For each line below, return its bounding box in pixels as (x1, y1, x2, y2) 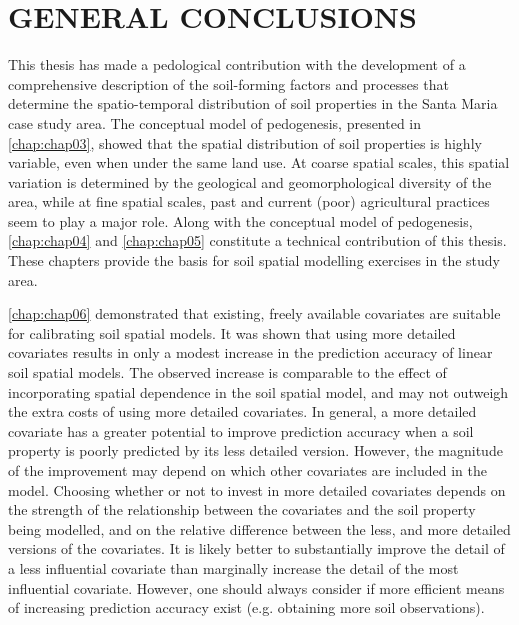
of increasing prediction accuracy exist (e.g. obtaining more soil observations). (8, 597, 485, 618)
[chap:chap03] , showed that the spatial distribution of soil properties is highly (8, 132, 482, 153)
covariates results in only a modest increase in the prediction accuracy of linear (8, 342, 493, 363)
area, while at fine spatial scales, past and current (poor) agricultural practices (8, 191, 490, 212)
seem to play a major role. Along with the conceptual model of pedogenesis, (8, 210, 473, 231)
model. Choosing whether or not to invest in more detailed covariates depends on (8, 479, 506, 500)
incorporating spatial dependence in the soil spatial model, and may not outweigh (8, 381, 509, 402)
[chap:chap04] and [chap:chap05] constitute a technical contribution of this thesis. (8, 230, 507, 251)
